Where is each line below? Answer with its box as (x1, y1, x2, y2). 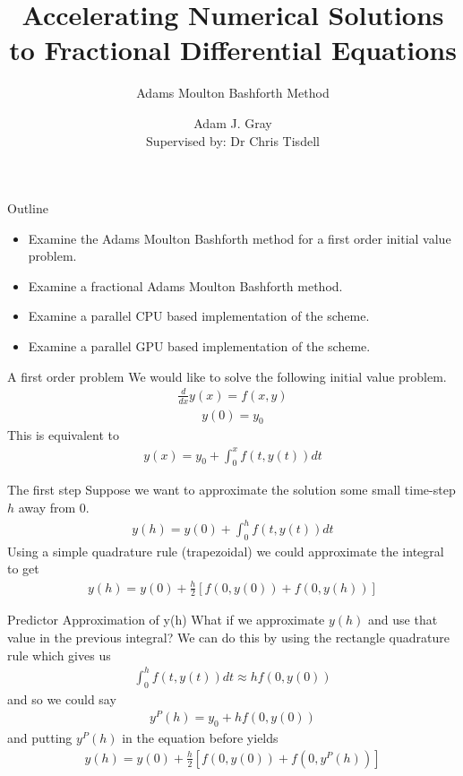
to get (7, 559, 39, 578)
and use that (368, 610, 438, 629)
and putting (7, 729, 73, 747)
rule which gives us (7, 645, 111, 664)
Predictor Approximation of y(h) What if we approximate (7, 610, 325, 629)
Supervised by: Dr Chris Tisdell (146, 131, 320, 150)
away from (18, 497, 76, 516)
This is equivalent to (7, 426, 119, 444)
